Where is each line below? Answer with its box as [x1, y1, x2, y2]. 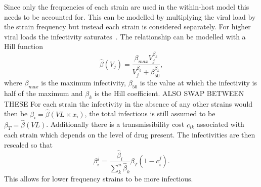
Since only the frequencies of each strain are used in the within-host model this [4, 2, 249, 12]
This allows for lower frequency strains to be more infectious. [4, 173, 193, 183]
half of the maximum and [4, 88, 83, 99]
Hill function [4, 41, 43, 52]
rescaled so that [4, 139, 53, 150]
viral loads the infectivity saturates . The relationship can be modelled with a [4, 31, 246, 41]
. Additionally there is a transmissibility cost [46, 119, 185, 129]
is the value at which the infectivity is [140, 77, 257, 88]
